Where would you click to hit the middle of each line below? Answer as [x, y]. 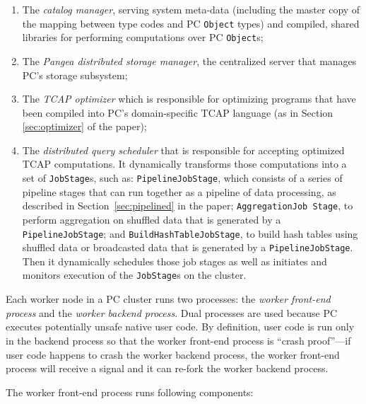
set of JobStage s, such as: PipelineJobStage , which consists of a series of [182, 178]
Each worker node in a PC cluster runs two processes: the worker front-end [168, 299]
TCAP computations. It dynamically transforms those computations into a [184, 164]
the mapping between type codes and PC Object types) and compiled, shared [191, 23]
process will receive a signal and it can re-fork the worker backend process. [167, 368]
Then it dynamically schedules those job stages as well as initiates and [175, 261]
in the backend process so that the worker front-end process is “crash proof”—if [178, 340]
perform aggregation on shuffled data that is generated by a [152, 219]
